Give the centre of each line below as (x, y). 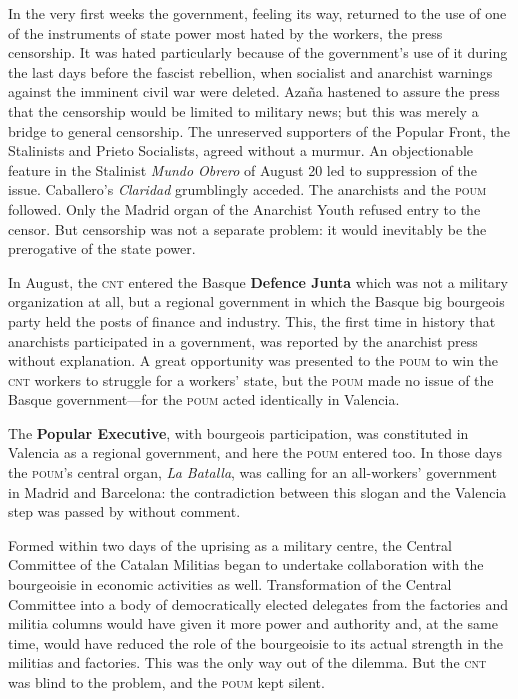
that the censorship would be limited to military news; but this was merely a (243, 110)
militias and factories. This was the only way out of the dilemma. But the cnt (247, 662)
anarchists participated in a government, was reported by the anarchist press (243, 340)
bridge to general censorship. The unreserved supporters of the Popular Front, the (259, 130)
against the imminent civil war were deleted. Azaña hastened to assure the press (254, 91)
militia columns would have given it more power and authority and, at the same (253, 623)
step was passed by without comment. (124, 511)
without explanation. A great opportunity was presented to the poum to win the (253, 360)
